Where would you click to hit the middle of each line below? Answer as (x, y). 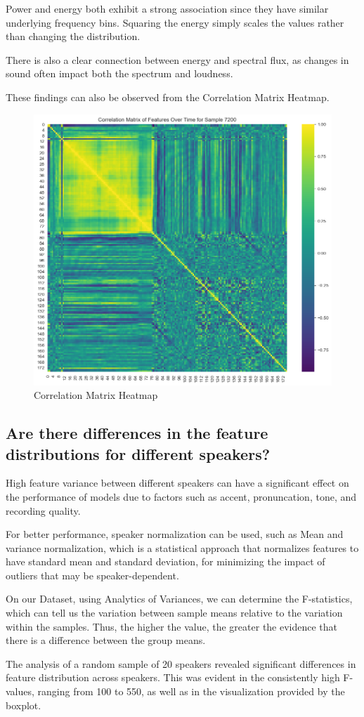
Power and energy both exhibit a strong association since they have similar (167, 8)
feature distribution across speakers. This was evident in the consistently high (173, 677)
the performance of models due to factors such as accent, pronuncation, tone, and (181, 496)
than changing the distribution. (73, 36)
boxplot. (24, 705)
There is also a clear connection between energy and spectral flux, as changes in (177, 59)
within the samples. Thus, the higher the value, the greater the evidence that (172, 626)
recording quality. (43, 510)
